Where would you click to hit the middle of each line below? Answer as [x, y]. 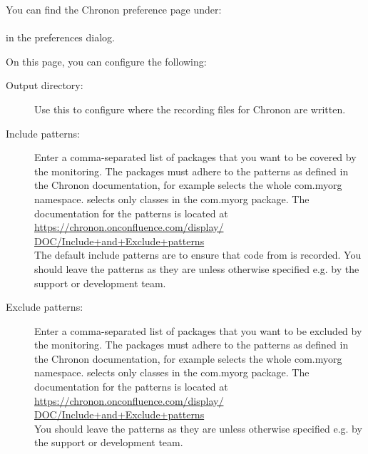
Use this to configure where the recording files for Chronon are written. [190, 109]
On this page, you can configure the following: [106, 61]
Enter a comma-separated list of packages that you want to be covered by [195, 157]
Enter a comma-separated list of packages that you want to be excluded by [198, 330]
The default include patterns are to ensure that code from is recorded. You [198, 255]
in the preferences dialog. [60, 37]
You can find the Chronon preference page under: [114, 9]
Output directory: [45, 85]
